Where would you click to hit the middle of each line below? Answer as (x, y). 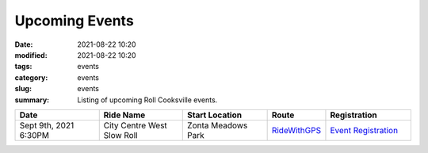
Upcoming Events (74, 21)
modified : (31, 55)
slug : (23, 89)
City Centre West (136, 125)
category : (31, 77)
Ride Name (124, 115)
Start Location (214, 115)
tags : (23, 67)
